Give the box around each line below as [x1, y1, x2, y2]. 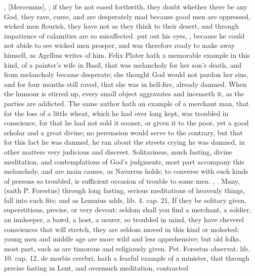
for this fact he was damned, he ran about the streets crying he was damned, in [4, 137, 245, 147]
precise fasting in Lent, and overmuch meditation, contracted [4, 263, 189, 273]
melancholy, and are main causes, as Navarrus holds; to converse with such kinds [4, 166, 249, 176]
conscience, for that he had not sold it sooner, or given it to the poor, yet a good [4, 118, 249, 128]
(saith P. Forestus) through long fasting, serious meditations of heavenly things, [4, 185, 245, 196]
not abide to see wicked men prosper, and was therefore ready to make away [4, 40, 235, 50]
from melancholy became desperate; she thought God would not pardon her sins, [4, 69, 249, 79]
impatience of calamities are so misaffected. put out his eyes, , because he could [4, 30, 245, 40]
